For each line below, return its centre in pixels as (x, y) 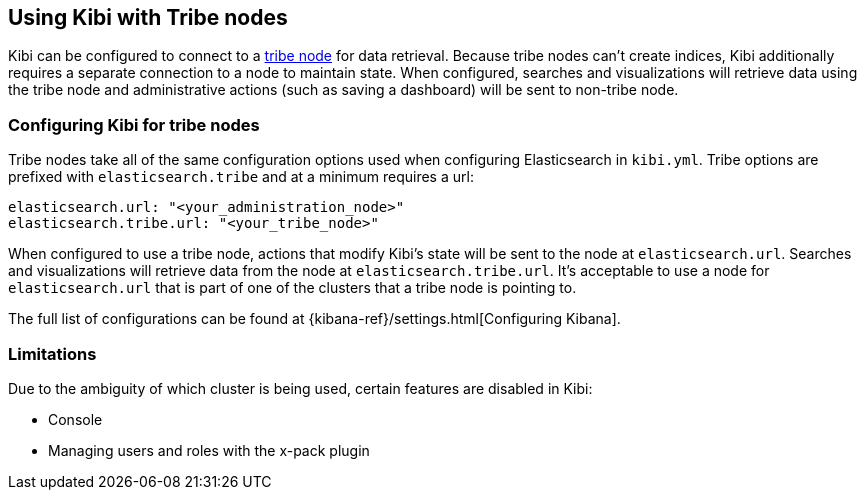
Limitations (52, 353)
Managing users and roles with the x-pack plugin (209, 450)
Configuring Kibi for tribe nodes (134, 124)
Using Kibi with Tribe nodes (148, 17)
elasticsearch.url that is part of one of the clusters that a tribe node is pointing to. (292, 288)
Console (75, 419)
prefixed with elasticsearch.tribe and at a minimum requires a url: (241, 177)
